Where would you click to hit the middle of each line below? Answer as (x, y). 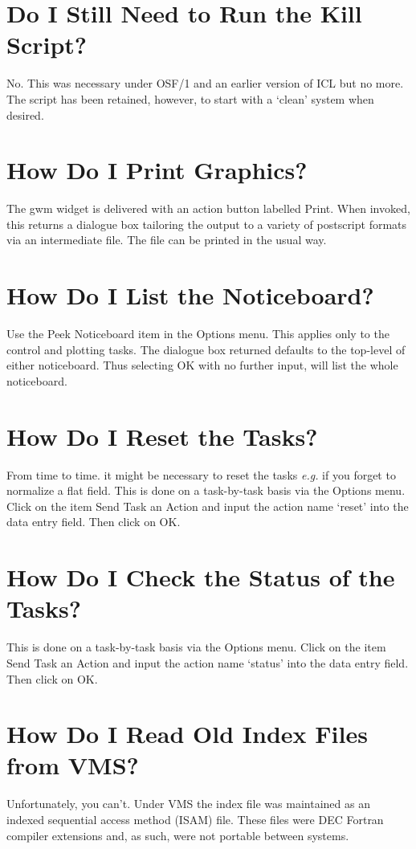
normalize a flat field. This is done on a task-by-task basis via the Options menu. (206, 490)
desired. (25, 114)
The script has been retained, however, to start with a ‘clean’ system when (190, 98)
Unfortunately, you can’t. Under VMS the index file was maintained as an (188, 804)
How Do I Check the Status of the (201, 577)
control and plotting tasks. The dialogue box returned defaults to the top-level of (206, 349)
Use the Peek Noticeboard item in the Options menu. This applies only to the (198, 334)
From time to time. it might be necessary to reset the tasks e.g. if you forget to (201, 474)
